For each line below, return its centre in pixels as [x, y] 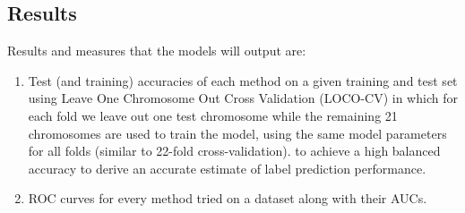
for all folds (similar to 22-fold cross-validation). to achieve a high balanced [234, 151]
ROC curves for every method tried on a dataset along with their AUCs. [228, 198]
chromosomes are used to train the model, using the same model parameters [237, 133]
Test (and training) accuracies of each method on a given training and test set [243, 80]
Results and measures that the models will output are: [157, 51]
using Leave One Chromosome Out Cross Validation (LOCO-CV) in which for [243, 98]
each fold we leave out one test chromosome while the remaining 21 [213, 115]
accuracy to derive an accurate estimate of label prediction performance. [227, 168]
